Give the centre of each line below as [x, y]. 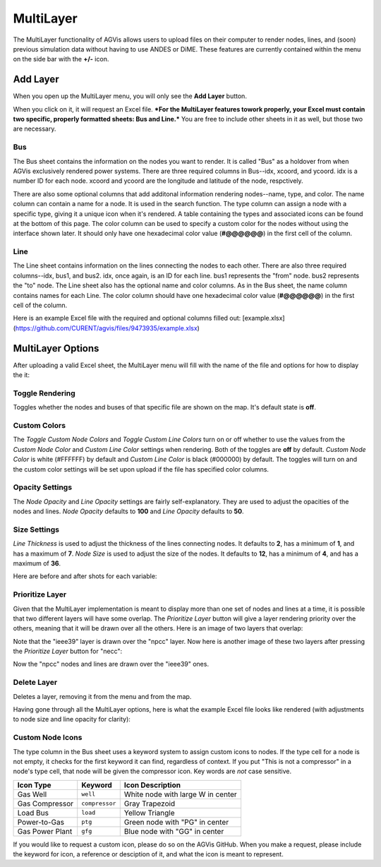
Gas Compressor [46, 803]
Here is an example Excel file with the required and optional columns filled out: [127, 318]
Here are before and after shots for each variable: [85, 576]
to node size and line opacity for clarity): [72, 719]
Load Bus [33, 813]
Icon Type [35, 785]
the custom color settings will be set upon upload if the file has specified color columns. [141, 469]
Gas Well [32, 794]
